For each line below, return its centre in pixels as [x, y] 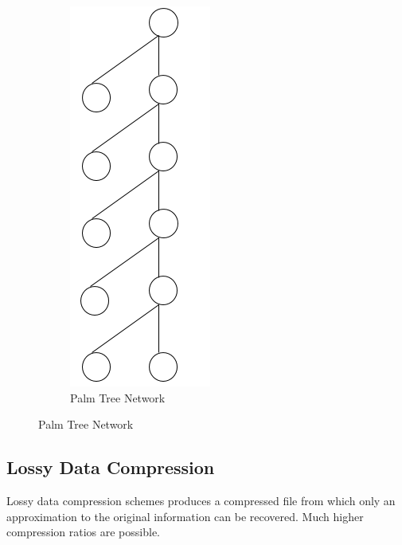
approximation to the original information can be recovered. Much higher [185, 516]
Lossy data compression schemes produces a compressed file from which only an [201, 500]
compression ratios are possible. [83, 532]
